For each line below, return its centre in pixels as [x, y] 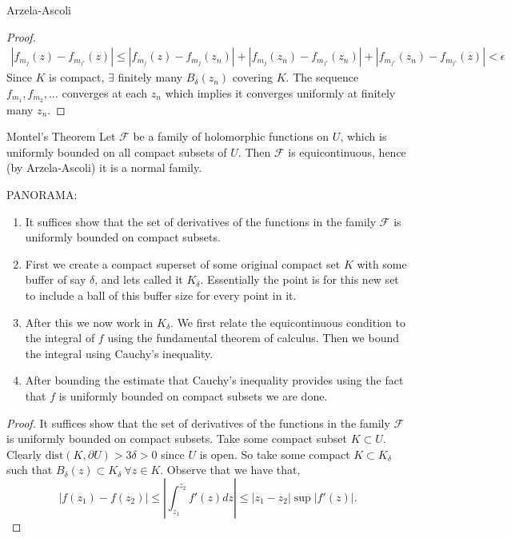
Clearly [24, 454]
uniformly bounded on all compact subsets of [117, 151]
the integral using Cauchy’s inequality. [119, 353]
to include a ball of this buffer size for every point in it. [161, 295]
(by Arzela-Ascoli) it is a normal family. [104, 167]
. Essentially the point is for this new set [299, 279]
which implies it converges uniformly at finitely [280, 92]
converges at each [105, 92]
